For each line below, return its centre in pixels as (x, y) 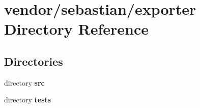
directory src (24, 82)
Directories (34, 61)
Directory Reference (77, 29)
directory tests (28, 100)
